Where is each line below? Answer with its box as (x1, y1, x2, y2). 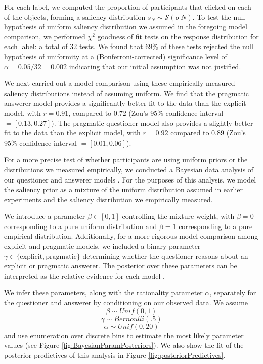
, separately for (209, 287, 256, 298)
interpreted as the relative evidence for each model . (4, 270, 165, 281)
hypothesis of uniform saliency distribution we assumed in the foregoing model (4, 21, 247, 32)
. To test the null (192, 11, 245, 22)
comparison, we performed (4, 31, 85, 41)
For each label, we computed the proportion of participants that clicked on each (4, 2, 251, 12)
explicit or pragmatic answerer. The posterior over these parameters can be (4, 260, 237, 271)
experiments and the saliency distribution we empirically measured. (4, 194, 213, 204)
